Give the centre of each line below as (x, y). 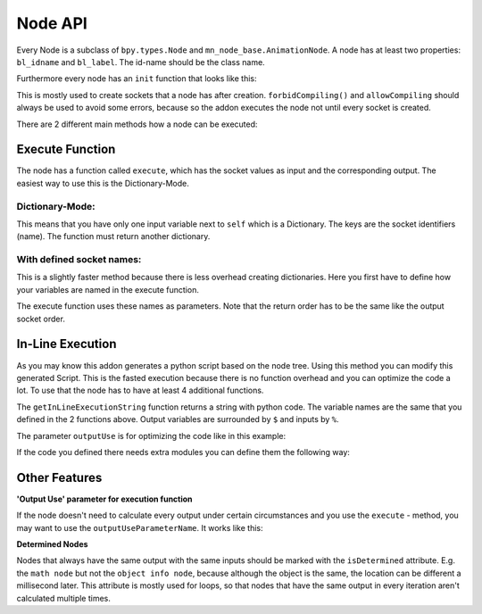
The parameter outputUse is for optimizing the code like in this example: (151, 436)
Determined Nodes (52, 543)
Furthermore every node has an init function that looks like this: (137, 79)
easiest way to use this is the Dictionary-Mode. (103, 183)
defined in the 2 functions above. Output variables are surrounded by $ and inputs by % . (178, 419)
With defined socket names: (79, 260)
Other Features (59, 477)
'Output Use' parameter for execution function (104, 499)
